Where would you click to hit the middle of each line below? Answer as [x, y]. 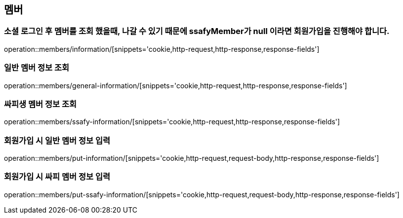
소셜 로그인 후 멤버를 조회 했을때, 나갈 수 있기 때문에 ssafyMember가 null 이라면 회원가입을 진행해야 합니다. [197, 31]
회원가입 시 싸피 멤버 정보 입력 [57, 177]
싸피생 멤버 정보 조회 [40, 104]
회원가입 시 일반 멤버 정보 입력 [57, 140]
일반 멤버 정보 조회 [37, 68]
